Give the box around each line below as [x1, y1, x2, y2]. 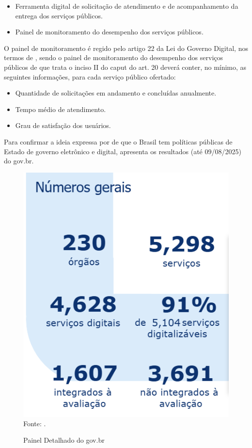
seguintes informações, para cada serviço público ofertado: [4, 71, 176, 81]
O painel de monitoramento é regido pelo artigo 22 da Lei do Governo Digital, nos [4, 43, 248, 53]
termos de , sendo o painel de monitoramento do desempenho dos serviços [4, 52, 223, 63]
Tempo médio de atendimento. [15, 104, 106, 114]
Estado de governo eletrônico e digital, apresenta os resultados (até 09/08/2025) [4, 146, 241, 156]
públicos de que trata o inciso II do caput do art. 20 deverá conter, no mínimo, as [4, 62, 247, 72]
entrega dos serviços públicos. [15, 10, 103, 20]
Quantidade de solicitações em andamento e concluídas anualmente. [15, 88, 217, 98]
